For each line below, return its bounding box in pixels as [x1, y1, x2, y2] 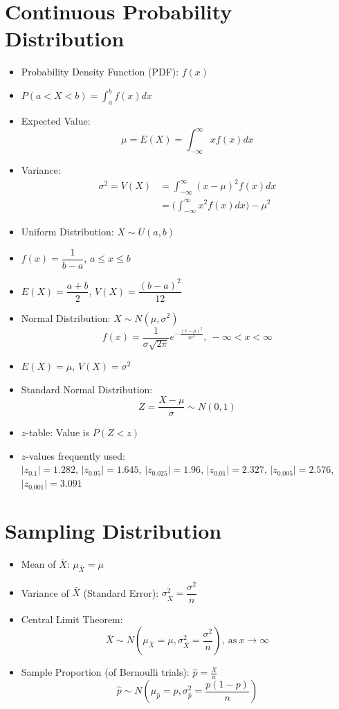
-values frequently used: [26, 448, 126, 463]
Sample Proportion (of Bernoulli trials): [21, 665, 190, 679]
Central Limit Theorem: [21, 611, 123, 626]
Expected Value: [21, 114, 91, 128]
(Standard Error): [83, 585, 159, 600]
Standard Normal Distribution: [21, 382, 153, 396]
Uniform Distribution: [21, 224, 114, 239]
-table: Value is [26, 425, 90, 440]
